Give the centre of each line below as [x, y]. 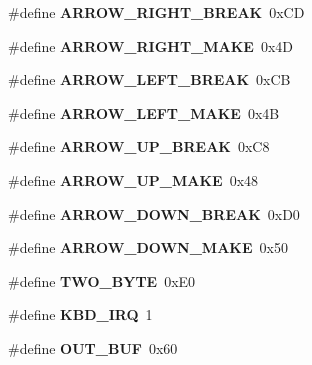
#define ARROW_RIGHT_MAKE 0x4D [151, 45]
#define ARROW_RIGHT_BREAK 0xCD [156, 12]
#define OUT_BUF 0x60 [93, 347]
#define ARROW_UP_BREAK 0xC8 [139, 146]
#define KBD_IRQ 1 [80, 314]
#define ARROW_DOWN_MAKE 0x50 [148, 247]
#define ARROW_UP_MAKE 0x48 [133, 179]
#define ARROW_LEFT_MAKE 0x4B [144, 112]
